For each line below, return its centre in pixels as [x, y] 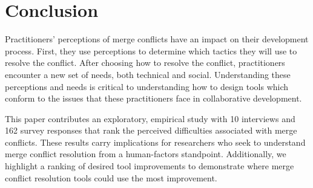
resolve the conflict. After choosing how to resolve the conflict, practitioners [145, 63]
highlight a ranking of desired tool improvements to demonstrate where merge [150, 166]
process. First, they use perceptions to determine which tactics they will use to [151, 50]
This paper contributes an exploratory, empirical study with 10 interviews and [150, 118]
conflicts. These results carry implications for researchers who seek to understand [155, 142]
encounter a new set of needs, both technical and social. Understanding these [148, 74]
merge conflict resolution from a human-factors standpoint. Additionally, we [146, 154]
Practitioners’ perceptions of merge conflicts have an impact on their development [157, 39]
